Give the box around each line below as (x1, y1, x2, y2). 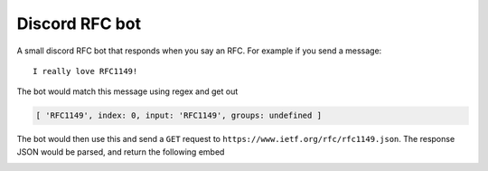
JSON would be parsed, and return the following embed (16, 146, 225, 157)
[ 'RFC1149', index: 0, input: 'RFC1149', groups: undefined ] (35, 110, 323, 121)
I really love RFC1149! (33, 66, 138, 76)
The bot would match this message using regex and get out (16, 86, 239, 97)
